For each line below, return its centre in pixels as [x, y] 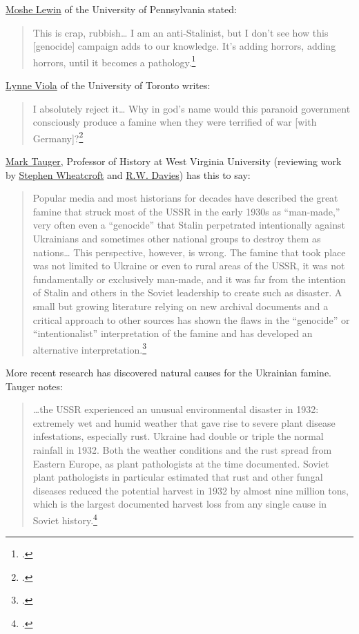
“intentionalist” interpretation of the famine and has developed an [173, 333]
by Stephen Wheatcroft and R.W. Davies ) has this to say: [128, 174]
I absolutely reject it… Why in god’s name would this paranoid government [192, 108]
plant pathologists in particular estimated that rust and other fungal [178, 477]
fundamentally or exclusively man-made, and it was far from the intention [189, 279]
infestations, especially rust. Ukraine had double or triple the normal [178, 436]
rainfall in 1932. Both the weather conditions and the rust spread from [182, 450]
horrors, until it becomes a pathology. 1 [114, 61]
